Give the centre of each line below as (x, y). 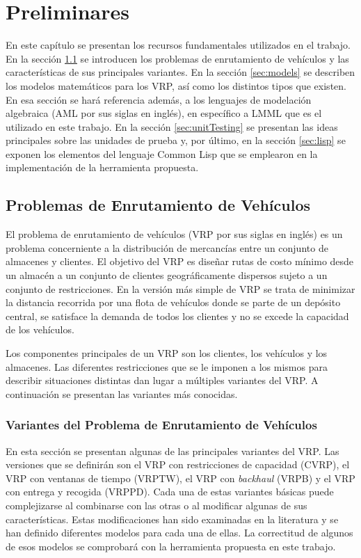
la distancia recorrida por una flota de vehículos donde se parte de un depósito (173, 302)
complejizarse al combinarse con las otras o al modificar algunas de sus (157, 505)
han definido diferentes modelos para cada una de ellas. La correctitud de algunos (179, 533)
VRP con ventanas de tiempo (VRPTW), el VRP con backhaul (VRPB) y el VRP (180, 478)
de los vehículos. (40, 329)
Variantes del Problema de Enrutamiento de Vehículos (161, 425)
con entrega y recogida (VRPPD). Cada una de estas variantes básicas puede (170, 492)
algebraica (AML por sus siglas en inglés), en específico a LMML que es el (164, 113)
